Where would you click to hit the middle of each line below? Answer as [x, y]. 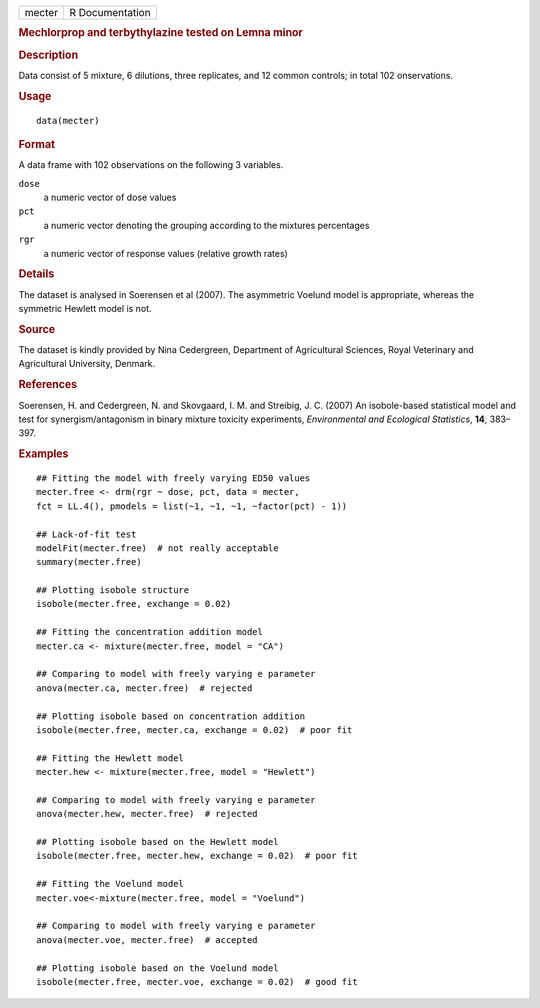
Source [37, 329]
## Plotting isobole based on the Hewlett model [157, 842]
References [48, 385]
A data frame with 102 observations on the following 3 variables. [151, 165]
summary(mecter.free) [89, 562]
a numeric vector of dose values [110, 197]
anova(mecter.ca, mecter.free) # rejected [144, 688]
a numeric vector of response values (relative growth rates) [166, 253]
